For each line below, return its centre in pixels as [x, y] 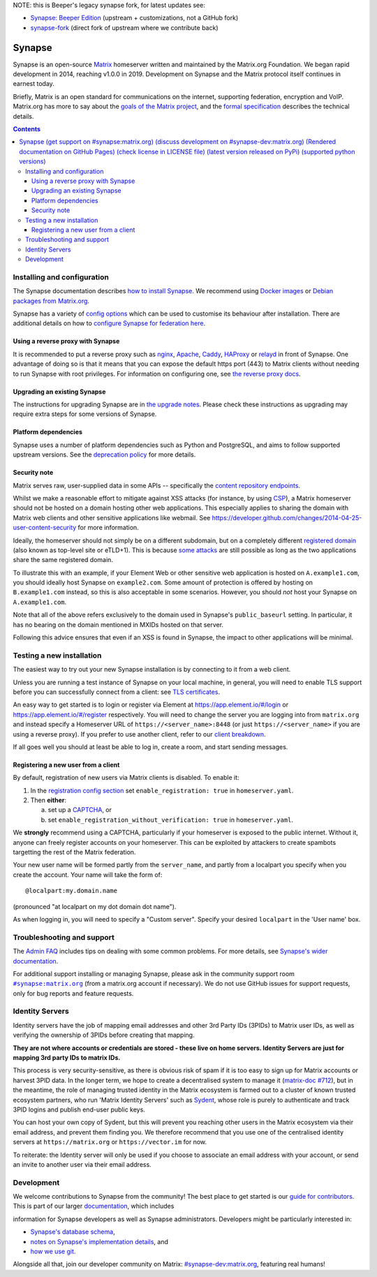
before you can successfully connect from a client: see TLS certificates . [116, 692]
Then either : [48, 800]
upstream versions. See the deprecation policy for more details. [104, 455]
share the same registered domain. [63, 560]
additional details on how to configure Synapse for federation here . [109, 323]
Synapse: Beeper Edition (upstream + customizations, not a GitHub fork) [134, 18]
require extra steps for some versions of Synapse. [85, 414]
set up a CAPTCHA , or [80, 810]
